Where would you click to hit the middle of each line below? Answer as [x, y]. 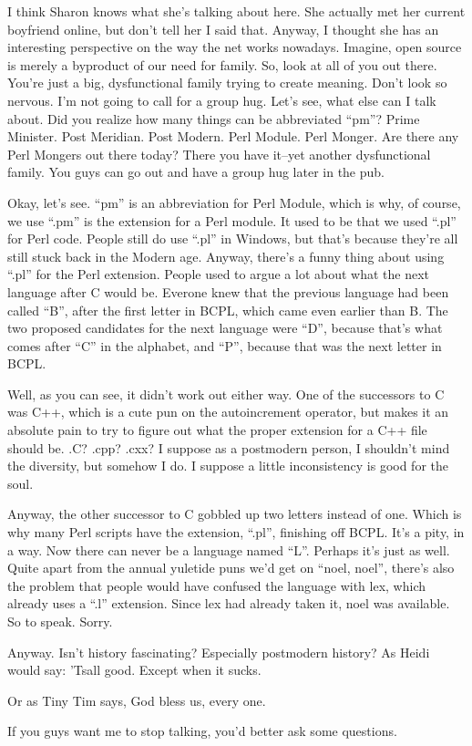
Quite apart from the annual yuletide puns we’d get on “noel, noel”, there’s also [231, 568]
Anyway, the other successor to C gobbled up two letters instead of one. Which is [235, 514]
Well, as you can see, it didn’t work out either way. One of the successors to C [226, 394]
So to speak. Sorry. [60, 621]
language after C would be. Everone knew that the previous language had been [228, 291]
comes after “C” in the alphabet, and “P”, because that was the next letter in [225, 345]
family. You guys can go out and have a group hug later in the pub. [196, 172]
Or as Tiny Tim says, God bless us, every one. [137, 700]
